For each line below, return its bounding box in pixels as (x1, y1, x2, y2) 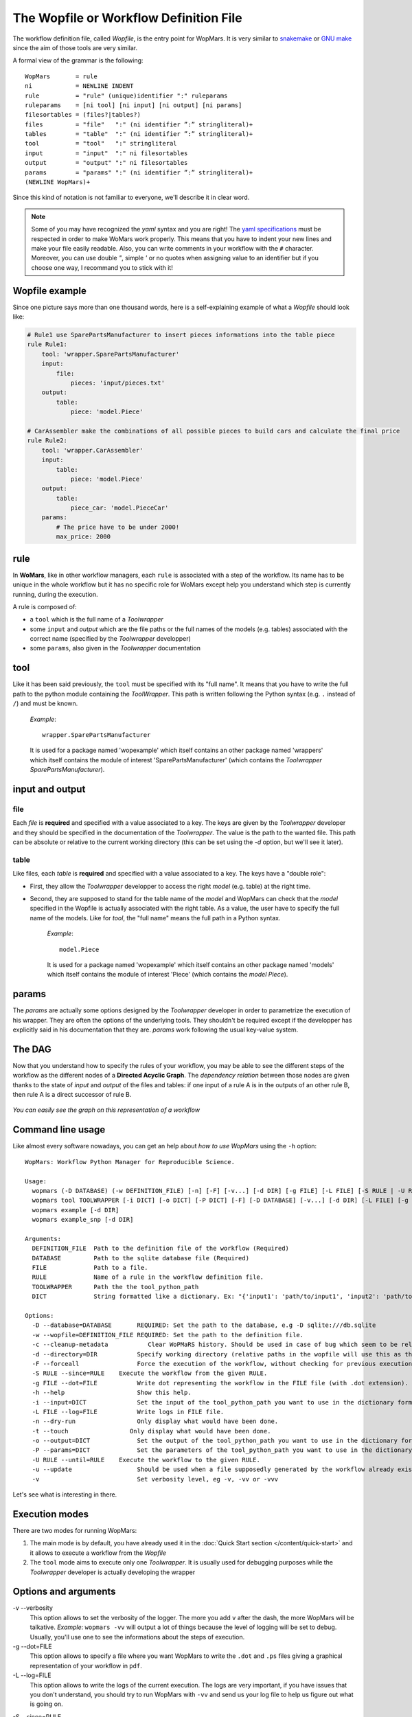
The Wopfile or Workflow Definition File (12, 10, 243, 25)
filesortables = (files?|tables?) (25, 111, 141, 119)
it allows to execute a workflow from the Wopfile (30, 1549, 167, 1557)
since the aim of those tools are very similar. (12, 43, 137, 52)
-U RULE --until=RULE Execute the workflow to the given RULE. (32, 1456, 260, 1464)
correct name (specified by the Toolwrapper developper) (30, 635, 192, 643)
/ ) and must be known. (12, 699, 78, 707)
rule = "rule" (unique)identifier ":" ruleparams (25, 91, 228, 100)
